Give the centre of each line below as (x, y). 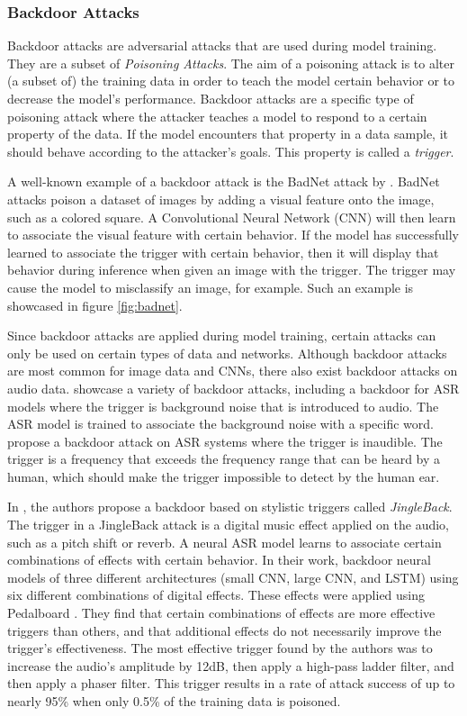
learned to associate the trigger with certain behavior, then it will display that (223, 252)
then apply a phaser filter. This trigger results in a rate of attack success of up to (231, 683)
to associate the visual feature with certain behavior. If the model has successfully (233, 235)
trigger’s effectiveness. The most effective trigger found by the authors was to (220, 648)
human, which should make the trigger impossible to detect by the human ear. (224, 476)
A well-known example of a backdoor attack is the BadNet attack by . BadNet (224, 181)
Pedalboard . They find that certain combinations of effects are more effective (221, 613)
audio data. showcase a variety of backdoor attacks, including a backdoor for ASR (233, 388)
